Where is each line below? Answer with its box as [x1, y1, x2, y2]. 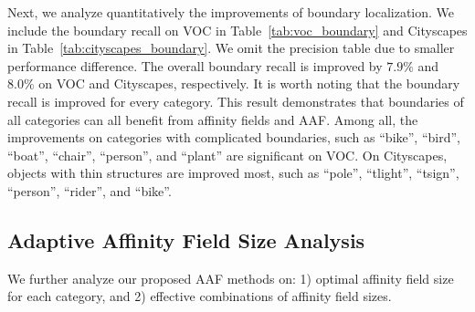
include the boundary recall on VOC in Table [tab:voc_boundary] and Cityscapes [7, 20, 468, 39]
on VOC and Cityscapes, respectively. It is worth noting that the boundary [38, 74, 460, 93]
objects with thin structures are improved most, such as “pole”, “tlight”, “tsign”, [7, 163, 459, 182]
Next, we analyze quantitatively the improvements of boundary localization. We [7, 3, 455, 21]
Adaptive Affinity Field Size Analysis [7, 225, 365, 254]
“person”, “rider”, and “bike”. [7, 181, 172, 200]
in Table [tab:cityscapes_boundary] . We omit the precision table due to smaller [7, 38, 455, 57]
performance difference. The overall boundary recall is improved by [7, 56, 383, 75]
